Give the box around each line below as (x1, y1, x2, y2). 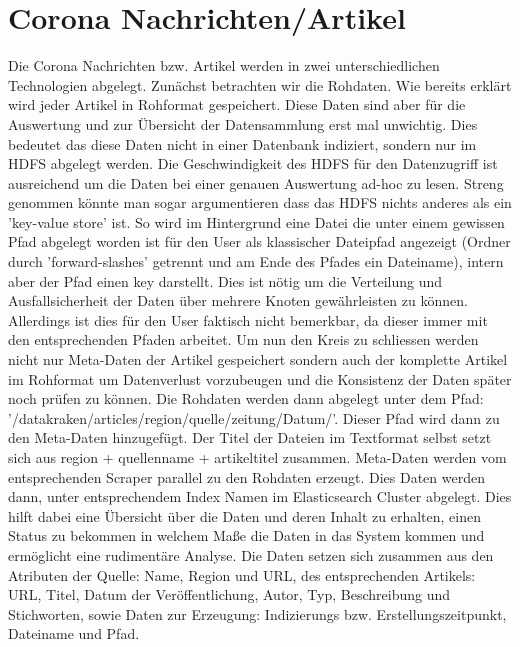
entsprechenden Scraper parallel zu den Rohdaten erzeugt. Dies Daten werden (8, 466, 485, 487)
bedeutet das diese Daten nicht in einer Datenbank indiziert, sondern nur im (8, 133, 477, 154)
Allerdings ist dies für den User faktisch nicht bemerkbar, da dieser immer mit (8, 309, 488, 330)
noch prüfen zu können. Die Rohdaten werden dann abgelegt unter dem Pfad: (8, 388, 484, 409)
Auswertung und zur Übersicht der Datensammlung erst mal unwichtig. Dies (8, 113, 478, 134)
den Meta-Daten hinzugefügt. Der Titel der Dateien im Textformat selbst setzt (8, 427, 492, 448)
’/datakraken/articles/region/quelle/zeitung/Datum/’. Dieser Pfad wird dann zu (8, 407, 500, 428)
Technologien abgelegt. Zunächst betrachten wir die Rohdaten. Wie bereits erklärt (8, 74, 512, 95)
